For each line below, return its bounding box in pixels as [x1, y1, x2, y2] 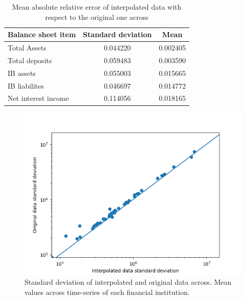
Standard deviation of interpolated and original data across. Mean [24, 277, 232, 287]
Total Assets [8, 42, 46, 53]
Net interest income [8, 93, 69, 103]
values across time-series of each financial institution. [24, 286, 190, 297]
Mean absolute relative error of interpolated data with [12, 2, 182, 12]
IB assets [8, 67, 36, 78]
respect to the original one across [45, 11, 149, 22]
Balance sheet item [8, 29, 76, 40]
